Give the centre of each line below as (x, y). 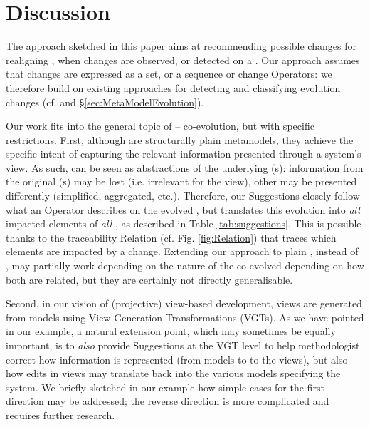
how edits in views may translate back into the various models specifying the (173, 373)
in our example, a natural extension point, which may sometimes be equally (171, 331)
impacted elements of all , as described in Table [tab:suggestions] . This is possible (184, 223)
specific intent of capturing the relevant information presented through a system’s (184, 154)
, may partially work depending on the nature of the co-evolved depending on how (185, 266)
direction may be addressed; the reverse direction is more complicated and (168, 401)
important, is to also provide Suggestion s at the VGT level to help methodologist (183, 345)
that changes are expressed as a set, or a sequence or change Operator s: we (169, 74)
